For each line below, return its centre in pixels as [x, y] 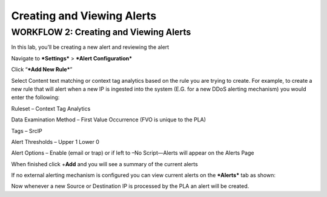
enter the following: [35, 97]
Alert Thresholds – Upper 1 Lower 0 [55, 141]
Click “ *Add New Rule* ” [42, 69]
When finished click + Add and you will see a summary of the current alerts [104, 164]
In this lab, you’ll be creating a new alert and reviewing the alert [90, 47]
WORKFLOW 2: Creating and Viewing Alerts [101, 32]
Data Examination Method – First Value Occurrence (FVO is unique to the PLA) [108, 120]
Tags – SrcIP [27, 131]
